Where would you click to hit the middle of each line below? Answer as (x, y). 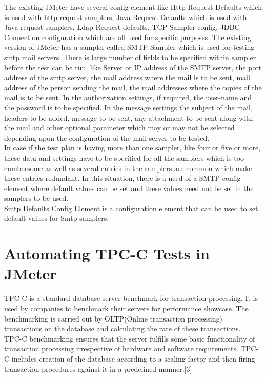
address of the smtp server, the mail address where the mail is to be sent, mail (127, 77)
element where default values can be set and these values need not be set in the (129, 188)
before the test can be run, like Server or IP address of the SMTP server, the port (133, 67)
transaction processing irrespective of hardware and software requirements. (121, 348)
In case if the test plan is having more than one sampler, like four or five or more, (132, 148)
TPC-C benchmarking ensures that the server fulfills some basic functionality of (130, 338)
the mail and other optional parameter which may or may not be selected (119, 128)
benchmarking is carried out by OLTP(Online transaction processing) (113, 318)
